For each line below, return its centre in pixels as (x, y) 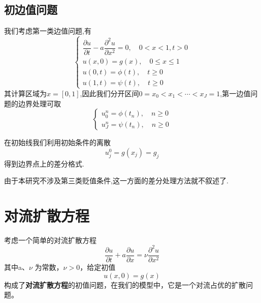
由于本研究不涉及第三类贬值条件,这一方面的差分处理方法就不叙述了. (116, 181)
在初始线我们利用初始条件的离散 (57, 142)
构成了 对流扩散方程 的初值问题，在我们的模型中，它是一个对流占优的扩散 (125, 284)
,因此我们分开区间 (109, 93)
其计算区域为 (25, 93)
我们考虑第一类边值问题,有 (48, 31)
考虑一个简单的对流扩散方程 (50, 240)
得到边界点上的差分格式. (44, 163)
